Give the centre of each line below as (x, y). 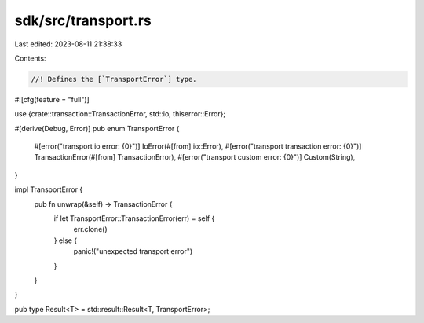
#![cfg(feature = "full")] (52, 99)
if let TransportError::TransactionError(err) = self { (134, 218)
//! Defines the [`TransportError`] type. (114, 79)
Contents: (30, 58)
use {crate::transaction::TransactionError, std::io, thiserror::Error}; (120, 114)
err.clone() (90, 229)
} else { (66, 240)
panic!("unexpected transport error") (133, 251)
